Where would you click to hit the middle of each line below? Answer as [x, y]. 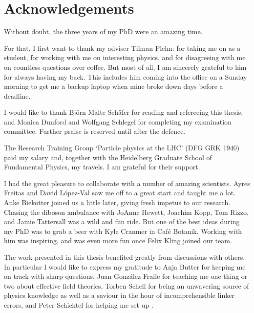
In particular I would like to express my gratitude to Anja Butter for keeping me [125, 266]
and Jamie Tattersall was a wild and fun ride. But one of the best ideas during [122, 221]
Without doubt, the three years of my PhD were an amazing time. [103, 31]
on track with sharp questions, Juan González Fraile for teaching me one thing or [126, 276]
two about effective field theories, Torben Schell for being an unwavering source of [127, 285]
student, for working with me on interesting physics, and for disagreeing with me [125, 57]
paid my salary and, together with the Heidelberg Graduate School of [108, 157]
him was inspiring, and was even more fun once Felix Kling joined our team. [118, 240]
